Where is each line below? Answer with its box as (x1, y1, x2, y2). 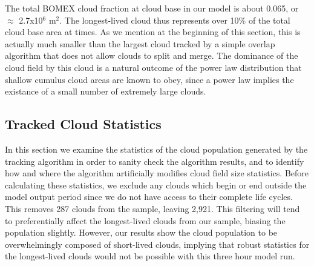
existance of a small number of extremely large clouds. (5, 85, 206, 98)
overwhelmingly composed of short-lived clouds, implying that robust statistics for (5, 238, 310, 250)
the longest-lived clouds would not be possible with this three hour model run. (5, 250, 295, 262)
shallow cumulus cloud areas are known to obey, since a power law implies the (5, 73, 294, 85)
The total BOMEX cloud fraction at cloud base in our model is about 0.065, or (5, 2, 299, 14)
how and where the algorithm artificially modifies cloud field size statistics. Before (5, 167, 309, 179)
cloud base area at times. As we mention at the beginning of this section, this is (5, 25, 301, 38)
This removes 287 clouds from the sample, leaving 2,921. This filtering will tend (5, 202, 300, 214)
